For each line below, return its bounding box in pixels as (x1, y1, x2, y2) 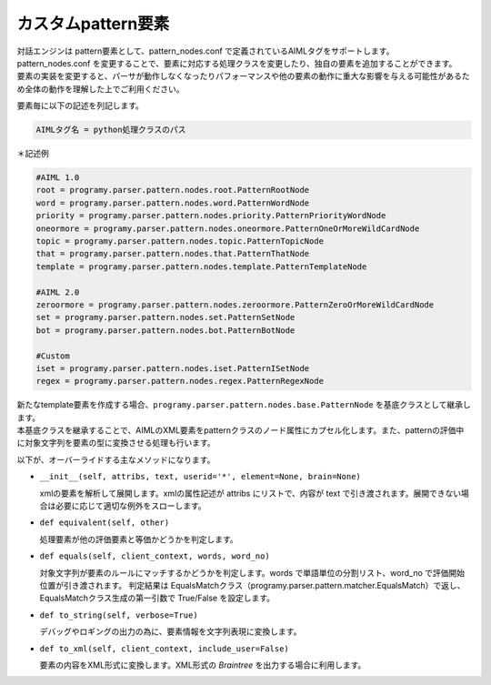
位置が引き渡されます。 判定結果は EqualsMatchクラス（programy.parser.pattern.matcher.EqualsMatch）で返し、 (39, 579, 466, 590)
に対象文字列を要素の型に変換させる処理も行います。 (16, 438, 215, 448)
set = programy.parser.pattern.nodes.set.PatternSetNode (35, 312, 296, 323)
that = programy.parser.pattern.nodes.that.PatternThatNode (35, 248, 310, 259)
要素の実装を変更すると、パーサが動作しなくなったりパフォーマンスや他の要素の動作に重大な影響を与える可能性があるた (16, 71, 470, 82)
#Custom (35, 350, 70, 361)
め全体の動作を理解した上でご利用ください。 (16, 84, 185, 95)
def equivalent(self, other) (39, 518, 170, 528)
